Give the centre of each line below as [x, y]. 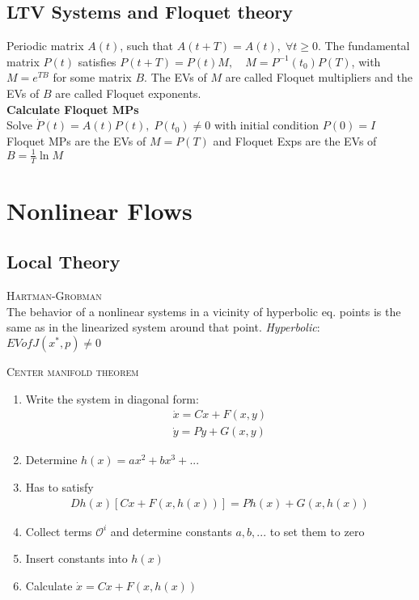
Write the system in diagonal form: [112, 398]
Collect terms [59, 531]
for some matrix [92, 77]
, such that [147, 46]
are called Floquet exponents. [128, 93]
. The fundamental [364, 46]
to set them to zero [317, 531]
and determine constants [171, 531]
